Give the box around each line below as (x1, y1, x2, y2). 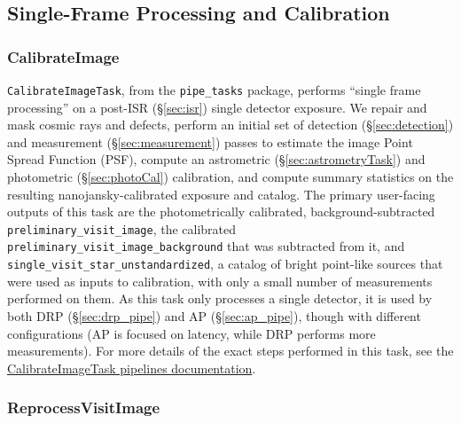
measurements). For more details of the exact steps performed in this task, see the (7, 341, 454, 360)
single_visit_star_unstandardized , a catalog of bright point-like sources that (7, 255, 443, 273)
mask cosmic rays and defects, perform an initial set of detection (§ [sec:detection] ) (7, 115, 454, 134)
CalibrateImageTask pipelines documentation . (7, 358, 256, 377)
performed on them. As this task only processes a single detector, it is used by (7, 289, 433, 308)
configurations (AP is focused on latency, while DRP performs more (7, 324, 376, 342)
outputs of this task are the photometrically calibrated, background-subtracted (7, 202, 435, 221)
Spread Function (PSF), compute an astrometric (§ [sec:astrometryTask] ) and (7, 150, 426, 168)
